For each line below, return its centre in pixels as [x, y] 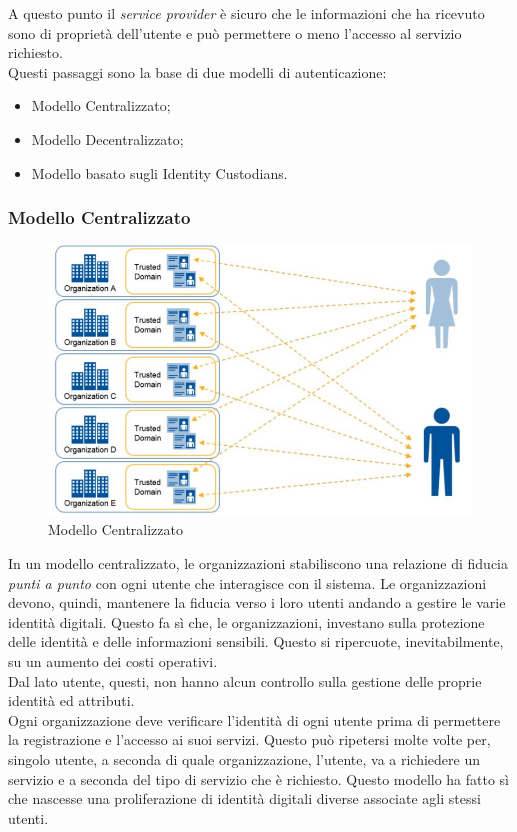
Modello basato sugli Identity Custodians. [159, 172]
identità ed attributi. [71, 700]
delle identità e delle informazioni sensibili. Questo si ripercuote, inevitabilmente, [256, 641]
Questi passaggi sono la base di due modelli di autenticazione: [197, 71]
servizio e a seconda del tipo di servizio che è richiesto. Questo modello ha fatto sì [259, 778]
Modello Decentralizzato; [107, 138]
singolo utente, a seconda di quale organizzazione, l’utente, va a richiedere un [244, 759]
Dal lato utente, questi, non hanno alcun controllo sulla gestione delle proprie [245, 680]
